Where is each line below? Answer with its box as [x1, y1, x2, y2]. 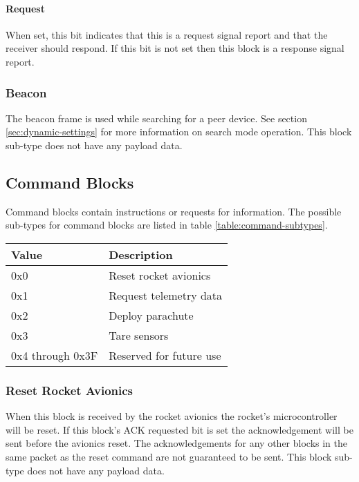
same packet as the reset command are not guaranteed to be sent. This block [6, 449, 332, 463]
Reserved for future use [109, 347, 221, 363]
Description [109, 246, 173, 262]
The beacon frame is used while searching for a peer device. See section [6, 110, 307, 125]
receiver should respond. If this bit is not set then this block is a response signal [6, 41, 344, 55]
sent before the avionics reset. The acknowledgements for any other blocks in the [6, 436, 347, 450]
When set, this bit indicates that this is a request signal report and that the [6, 27, 328, 41]
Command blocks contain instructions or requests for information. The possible [6, 204, 342, 218]
